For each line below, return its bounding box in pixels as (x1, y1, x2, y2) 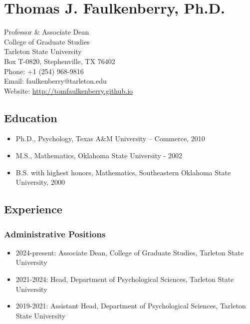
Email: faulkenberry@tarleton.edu (4, 76, 107, 86)
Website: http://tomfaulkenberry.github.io (4, 85, 133, 96)
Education (4, 110, 57, 125)
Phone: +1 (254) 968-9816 (4, 66, 84, 76)
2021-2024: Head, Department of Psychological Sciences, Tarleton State (15, 274, 234, 284)
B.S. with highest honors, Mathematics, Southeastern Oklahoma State (15, 167, 231, 177)
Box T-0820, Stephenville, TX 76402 (4, 56, 115, 66)
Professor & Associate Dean (4, 27, 89, 37)
